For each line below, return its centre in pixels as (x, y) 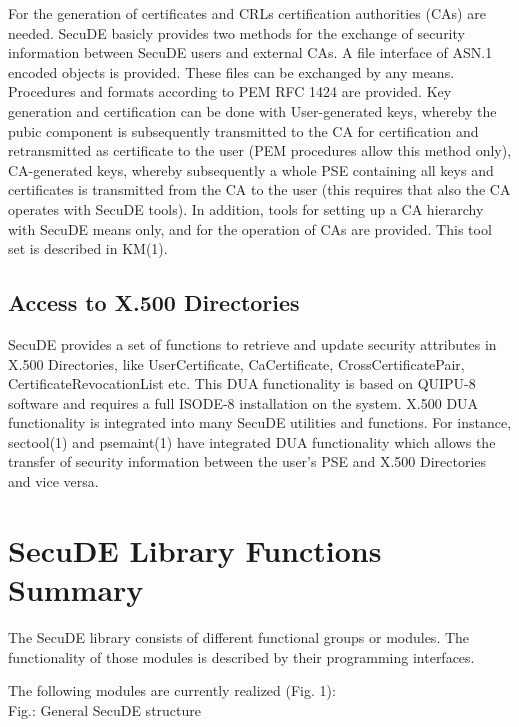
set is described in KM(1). (88, 248)
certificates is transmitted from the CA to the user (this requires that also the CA (259, 189)
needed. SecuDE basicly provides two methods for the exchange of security (236, 32)
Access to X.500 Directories (154, 302)
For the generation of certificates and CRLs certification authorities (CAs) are (247, 13)
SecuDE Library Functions (195, 549)
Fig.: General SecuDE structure (105, 709)
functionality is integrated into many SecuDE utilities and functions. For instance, (260, 422)
